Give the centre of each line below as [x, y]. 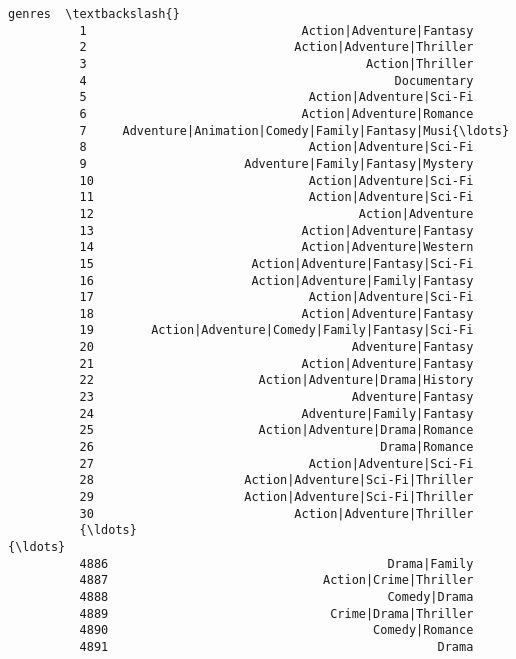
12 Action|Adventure [276, 213]
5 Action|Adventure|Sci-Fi [276, 97]
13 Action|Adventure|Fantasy [276, 230]
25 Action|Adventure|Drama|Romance [276, 430]
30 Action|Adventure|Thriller [276, 513]
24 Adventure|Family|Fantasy [276, 413]
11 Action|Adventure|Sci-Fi [276, 197]
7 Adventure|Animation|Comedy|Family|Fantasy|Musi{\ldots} [294, 130]
